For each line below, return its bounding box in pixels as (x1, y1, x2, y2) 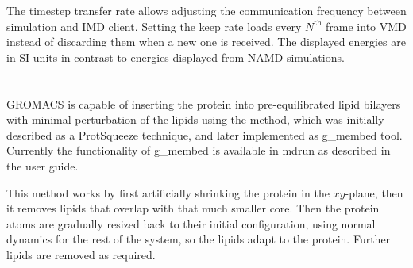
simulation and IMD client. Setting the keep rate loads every (6, 17, 302, 34)
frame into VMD (326, 17, 407, 34)
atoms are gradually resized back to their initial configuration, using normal (6, 215, 376, 232)
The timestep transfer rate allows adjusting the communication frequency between (6, 2, 407, 18)
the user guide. (6, 157, 79, 174)
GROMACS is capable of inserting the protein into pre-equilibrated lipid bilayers (6, 95, 401, 112)
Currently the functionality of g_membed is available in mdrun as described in (6, 142, 391, 159)
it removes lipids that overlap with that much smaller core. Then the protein (6, 200, 380, 216)
